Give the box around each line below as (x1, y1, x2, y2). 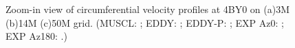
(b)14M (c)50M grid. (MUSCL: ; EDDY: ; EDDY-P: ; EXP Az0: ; (6, 15, 284, 29)
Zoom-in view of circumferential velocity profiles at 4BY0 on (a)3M (6, 2, 289, 16)
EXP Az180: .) (6, 29, 67, 43)
